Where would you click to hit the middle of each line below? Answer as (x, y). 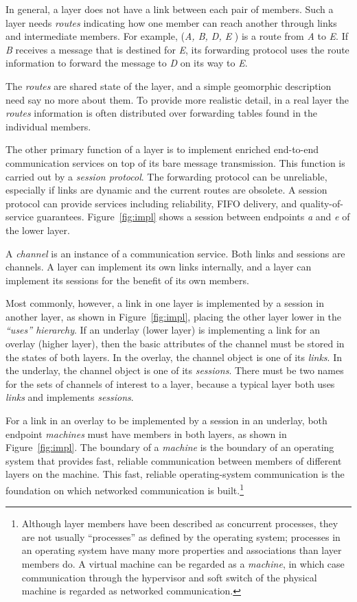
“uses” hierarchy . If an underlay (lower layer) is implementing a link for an (163, 330)
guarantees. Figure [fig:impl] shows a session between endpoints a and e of (193, 217)
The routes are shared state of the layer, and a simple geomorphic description (169, 85)
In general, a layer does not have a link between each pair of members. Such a (170, 9)
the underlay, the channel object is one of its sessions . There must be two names (175, 370)
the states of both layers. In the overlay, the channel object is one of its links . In (174, 357)
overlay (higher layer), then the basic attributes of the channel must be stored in (175, 344)
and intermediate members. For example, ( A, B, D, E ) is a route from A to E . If (177, 36)
